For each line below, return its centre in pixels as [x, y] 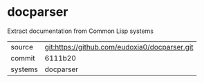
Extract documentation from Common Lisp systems [81, 31]
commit [23, 58]
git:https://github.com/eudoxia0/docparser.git [119, 47]
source [22, 47]
